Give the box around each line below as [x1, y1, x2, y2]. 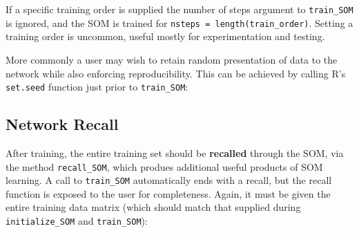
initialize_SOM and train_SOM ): [6, 214, 148, 228]
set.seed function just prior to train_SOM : [6, 80, 188, 94]
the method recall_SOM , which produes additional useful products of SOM [6, 159, 323, 174]
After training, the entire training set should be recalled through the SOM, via [6, 145, 344, 160]
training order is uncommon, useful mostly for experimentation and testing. [6, 29, 325, 44]
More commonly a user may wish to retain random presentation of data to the [6, 52, 338, 66]
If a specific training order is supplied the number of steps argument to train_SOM [6, 2, 353, 16]
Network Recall [6, 113, 119, 135]
